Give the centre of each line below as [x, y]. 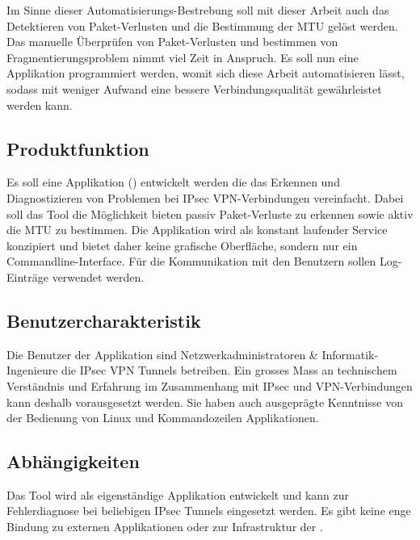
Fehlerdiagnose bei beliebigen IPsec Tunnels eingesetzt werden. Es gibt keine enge [209, 511]
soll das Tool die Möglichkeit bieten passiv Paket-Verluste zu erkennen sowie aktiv [210, 213]
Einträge [27, 276]
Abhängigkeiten [73, 461]
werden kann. [40, 105]
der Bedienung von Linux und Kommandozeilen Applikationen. [163, 418]
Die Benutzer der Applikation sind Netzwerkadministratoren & [162, 354]
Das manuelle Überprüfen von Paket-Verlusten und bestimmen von [172, 42]
